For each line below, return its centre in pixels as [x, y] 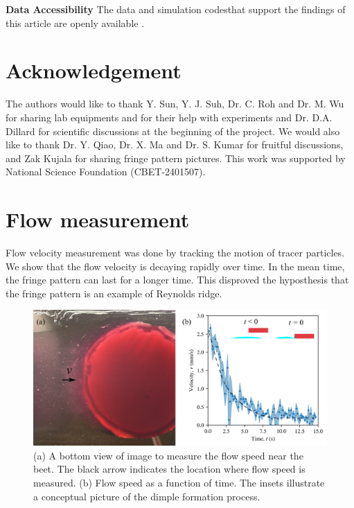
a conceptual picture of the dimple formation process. [147, 496]
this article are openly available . [75, 23]
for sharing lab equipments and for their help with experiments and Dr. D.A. [169, 117]
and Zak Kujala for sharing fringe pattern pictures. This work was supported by [176, 158]
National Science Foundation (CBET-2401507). [106, 172]
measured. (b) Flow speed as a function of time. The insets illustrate [179, 482]
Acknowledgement [94, 70]
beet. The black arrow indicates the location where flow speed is [169, 469]
